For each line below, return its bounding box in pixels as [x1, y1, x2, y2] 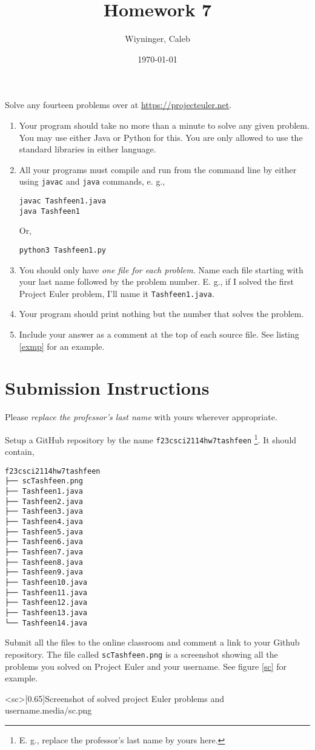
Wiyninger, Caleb [125, 32, 190, 45]
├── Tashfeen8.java [5, 557, 83, 567]
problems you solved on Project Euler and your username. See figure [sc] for [5, 660, 287, 672]
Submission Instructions [5, 375, 210, 400]
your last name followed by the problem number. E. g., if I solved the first [19, 275, 294, 288]
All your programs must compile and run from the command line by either [19, 163, 297, 176]
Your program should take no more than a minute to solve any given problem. [19, 118, 310, 131]
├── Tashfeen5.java [5, 527, 83, 536]
